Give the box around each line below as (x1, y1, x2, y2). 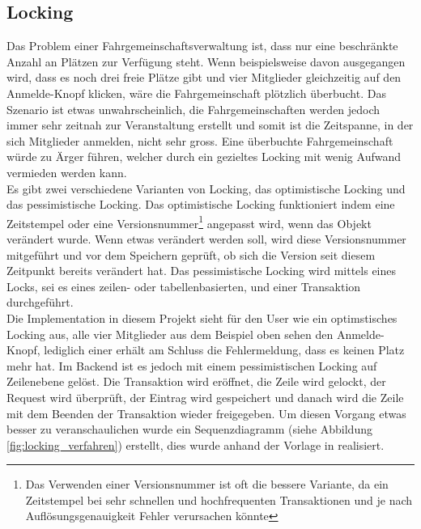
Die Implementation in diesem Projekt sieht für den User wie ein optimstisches (6, 309, 398, 326)
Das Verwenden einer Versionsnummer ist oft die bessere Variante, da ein (25, 476, 389, 493)
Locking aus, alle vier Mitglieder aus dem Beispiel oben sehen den (6, 325, 334, 342)
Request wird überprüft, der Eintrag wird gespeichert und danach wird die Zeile (6, 388, 404, 405)
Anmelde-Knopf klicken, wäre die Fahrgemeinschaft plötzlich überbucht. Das (6, 84, 386, 101)
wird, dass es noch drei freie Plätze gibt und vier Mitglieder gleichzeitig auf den (6, 69, 402, 86)
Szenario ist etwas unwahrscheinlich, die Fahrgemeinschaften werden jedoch (6, 100, 381, 117)
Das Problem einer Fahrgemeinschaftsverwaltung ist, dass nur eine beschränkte (6, 37, 398, 54)
